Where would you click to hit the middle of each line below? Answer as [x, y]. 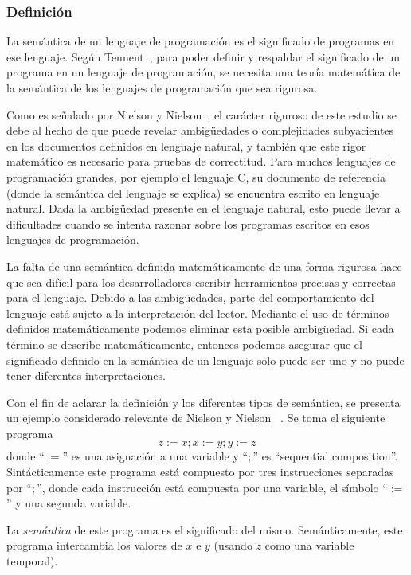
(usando [233, 545]
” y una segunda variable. [69, 503]
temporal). [32, 561]
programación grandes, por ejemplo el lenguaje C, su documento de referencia [196, 176]
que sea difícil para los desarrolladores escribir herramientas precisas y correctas [201, 282]
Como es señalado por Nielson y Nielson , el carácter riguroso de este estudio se [202, 114]
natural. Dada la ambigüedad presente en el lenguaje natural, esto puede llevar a [204, 208]
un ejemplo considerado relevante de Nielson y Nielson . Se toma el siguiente [196, 418]
